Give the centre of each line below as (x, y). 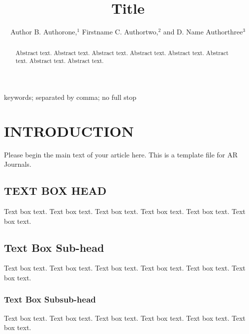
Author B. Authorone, (44, 32)
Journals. (18, 164)
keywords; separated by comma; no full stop (70, 97)
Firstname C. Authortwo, (120, 32)
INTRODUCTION (69, 131)
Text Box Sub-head (54, 247)
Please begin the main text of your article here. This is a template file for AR (121, 154)
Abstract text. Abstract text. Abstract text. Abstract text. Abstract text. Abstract (122, 52)
